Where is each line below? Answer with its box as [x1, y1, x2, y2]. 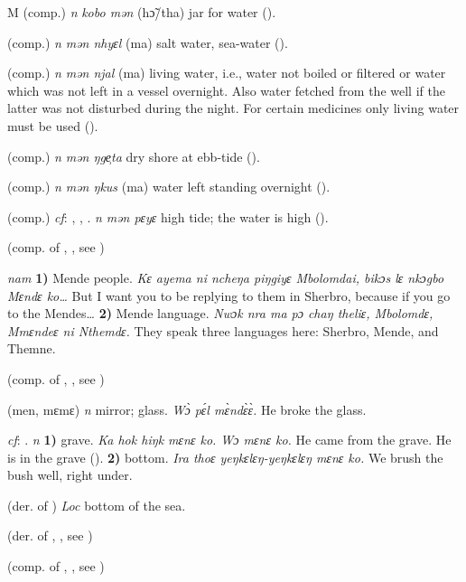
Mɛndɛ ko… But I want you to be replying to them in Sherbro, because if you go [7, 286, 451, 305]
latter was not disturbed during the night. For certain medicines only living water [7, 99, 460, 117]
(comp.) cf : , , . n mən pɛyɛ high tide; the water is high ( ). [7, 207, 329, 226]
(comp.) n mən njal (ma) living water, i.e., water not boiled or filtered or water [7, 63, 446, 82]
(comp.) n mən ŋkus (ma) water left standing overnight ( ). [7, 177, 331, 196]
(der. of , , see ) [7, 526, 93, 545]
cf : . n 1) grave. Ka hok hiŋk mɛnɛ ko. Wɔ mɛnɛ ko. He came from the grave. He [7, 430, 452, 449]
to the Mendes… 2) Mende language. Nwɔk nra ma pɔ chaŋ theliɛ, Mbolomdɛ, [7, 304, 433, 323]
